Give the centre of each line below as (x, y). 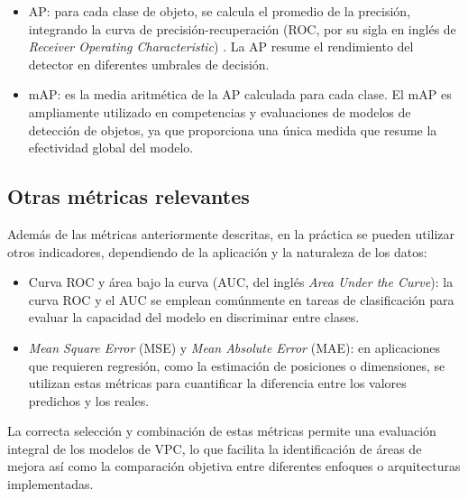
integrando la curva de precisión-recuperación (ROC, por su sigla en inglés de (242, 28)
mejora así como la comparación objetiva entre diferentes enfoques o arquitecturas (234, 466)
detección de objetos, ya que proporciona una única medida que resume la (233, 129)
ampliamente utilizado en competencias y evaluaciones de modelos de (220, 111)
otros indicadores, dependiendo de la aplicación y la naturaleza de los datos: (217, 251)
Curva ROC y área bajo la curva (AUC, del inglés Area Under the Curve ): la (241, 282)
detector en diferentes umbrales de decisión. (149, 64)
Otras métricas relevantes (128, 196)
